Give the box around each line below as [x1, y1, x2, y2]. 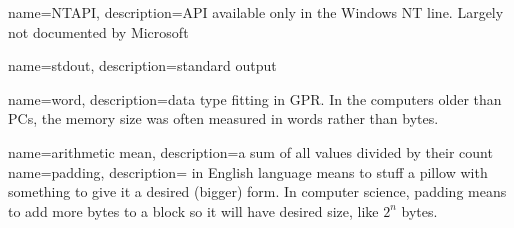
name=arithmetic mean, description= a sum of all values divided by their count [8, 141, 493, 162]
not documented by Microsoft [8, 21, 189, 42]
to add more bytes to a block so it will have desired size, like [8, 200, 379, 221]
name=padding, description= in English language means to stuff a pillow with [8, 161, 488, 182]
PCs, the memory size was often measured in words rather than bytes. [8, 108, 439, 129]
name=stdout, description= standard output [8, 55, 277, 76]
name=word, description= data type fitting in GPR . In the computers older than [8, 88, 502, 109]
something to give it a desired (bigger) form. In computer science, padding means [8, 181, 507, 202]
